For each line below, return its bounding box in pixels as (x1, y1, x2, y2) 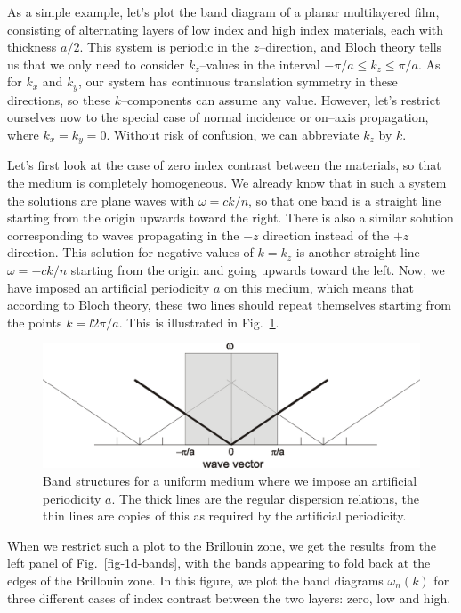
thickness (7, 37, 57, 56)
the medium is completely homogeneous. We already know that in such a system (7, 173, 447, 192)
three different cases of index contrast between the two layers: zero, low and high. (7, 588, 451, 607)
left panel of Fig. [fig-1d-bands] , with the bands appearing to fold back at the (7, 553, 431, 572)
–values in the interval (199, 54, 320, 73)
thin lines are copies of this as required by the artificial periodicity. (43, 506, 407, 525)
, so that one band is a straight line (248, 190, 441, 209)
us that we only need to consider (7, 54, 185, 73)
